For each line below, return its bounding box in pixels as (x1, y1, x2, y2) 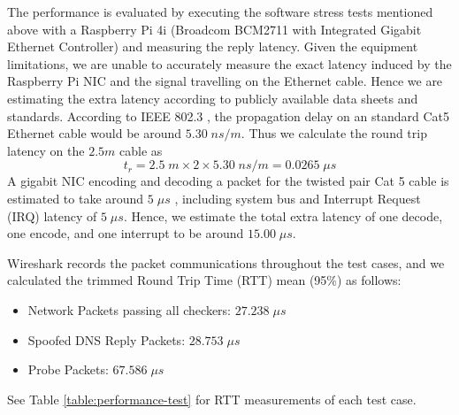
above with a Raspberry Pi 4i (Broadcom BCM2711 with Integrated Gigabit (7, 19, 422, 38)
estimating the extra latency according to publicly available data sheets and (7, 88, 418, 107)
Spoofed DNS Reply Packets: (27, 330, 186, 349)
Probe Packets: (27, 360, 109, 379)
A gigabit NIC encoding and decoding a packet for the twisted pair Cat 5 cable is (7, 172, 449, 190)
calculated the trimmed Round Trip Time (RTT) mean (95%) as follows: (7, 271, 402, 289)
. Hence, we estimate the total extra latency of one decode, (123, 206, 443, 225)
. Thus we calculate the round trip (241, 124, 427, 142)
